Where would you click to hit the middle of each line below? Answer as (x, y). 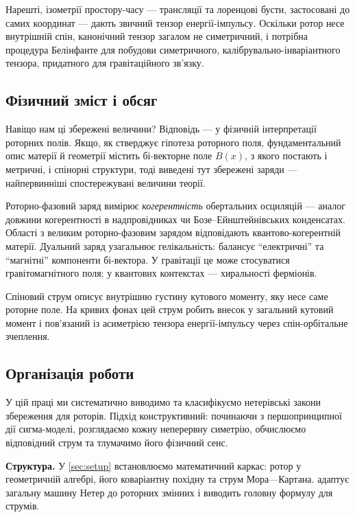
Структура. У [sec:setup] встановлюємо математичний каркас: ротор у (154, 465)
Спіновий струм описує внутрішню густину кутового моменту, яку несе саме (167, 296)
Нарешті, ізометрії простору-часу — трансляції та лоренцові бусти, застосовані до (178, 9)
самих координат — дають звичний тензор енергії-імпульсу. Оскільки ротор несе (175, 22)
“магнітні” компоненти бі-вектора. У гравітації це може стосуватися (148, 259)
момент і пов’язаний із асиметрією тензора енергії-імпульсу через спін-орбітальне (177, 322)
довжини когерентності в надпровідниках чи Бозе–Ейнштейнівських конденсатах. (175, 219)
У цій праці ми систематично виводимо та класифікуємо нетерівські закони (163, 402)
